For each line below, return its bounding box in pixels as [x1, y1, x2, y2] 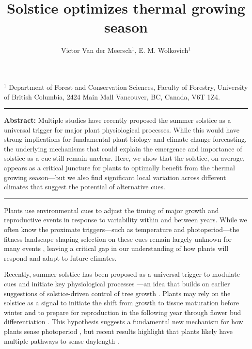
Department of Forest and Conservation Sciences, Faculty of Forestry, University [9, 82, 248, 92]
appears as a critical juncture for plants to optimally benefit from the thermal [4, 163, 235, 173]
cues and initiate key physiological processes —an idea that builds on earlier [4, 279, 230, 288]
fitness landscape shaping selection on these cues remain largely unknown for [4, 233, 232, 244]
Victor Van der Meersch [61, 45, 132, 55]
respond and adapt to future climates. [4, 252, 117, 263]
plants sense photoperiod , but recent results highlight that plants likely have [4, 326, 233, 336]
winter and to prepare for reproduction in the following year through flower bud [4, 307, 241, 317]
